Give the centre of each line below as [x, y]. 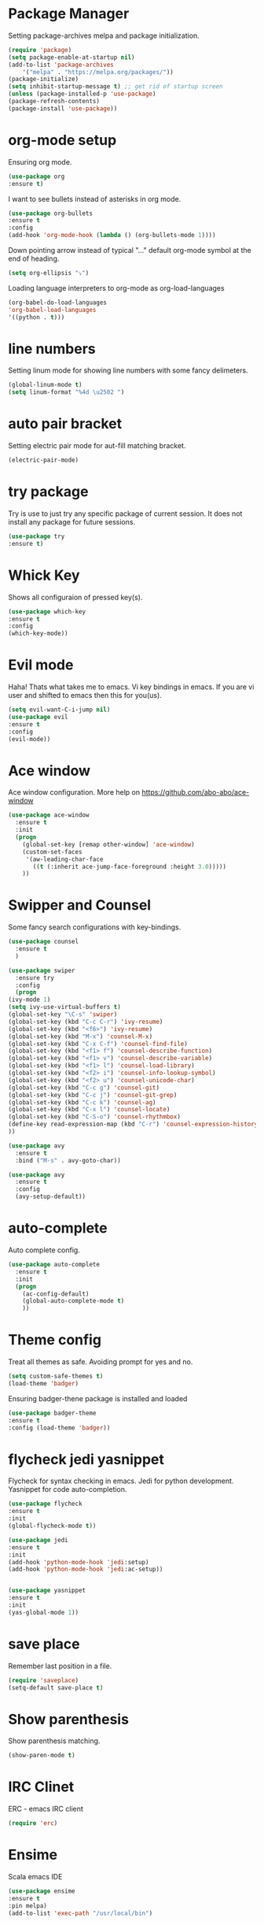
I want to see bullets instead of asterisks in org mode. [95, 198]
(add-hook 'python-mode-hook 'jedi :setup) [79, 1562]
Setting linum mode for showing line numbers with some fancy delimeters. [128, 370]
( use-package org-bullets [50, 213]
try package [48, 492]
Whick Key [44, 575]
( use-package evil [38, 717]
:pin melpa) [27, 1906]
